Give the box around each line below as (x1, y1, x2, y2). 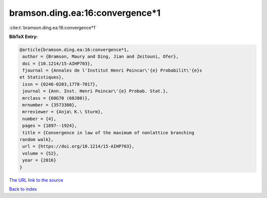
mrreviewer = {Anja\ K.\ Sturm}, (22, 109, 103, 115)
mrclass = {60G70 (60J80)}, (22, 95, 90, 101)
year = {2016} (22, 158, 56, 163)
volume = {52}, (22, 151, 59, 156)
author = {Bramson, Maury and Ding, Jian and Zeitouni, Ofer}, (22, 54, 179, 59)
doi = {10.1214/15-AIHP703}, (22, 61, 93, 66)
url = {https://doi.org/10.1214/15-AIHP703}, (22, 144, 134, 149)
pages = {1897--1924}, (22, 123, 78, 128)
